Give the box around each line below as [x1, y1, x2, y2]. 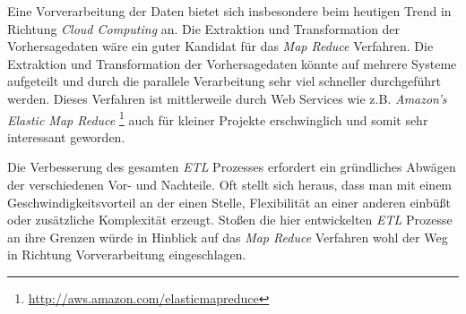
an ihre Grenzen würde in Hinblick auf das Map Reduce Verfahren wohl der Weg [7, 227, 448, 246]
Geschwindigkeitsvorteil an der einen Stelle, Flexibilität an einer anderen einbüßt [7, 192, 451, 211]
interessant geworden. [7, 127, 125, 146]
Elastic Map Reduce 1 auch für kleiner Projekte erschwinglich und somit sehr [7, 107, 428, 129]
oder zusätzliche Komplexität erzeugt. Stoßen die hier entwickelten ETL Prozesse [7, 210, 453, 229]
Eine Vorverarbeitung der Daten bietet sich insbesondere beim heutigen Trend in [7, 2, 452, 20]
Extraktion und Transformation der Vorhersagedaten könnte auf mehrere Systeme [7, 54, 457, 72]
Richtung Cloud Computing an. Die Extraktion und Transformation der [7, 19, 401, 38]
